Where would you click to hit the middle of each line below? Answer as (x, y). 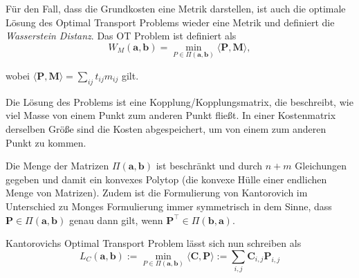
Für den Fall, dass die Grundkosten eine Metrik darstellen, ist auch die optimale (176, 8)
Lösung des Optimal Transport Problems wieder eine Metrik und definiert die (170, 22)
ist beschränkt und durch (209, 166)
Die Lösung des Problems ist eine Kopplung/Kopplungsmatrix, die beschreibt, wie (179, 101)
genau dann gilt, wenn (116, 220)
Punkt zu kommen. (46, 142)
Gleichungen (321, 166)
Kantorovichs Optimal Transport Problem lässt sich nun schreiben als (154, 243)
